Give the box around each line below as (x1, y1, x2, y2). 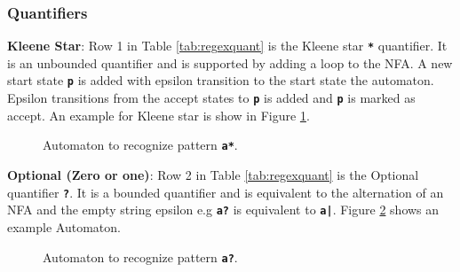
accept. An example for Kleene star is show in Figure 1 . (7, 105, 310, 124)
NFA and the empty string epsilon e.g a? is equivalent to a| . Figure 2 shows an (7, 200, 440, 219)
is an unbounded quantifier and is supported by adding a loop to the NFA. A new (7, 53, 453, 72)
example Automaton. (7, 217, 121, 236)
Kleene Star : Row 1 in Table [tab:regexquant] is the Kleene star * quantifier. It (7, 36, 448, 55)
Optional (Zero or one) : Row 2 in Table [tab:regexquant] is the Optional (7, 166, 419, 184)
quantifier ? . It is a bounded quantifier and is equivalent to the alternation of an (7, 183, 444, 201)
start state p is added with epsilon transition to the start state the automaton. (7, 71, 434, 89)
